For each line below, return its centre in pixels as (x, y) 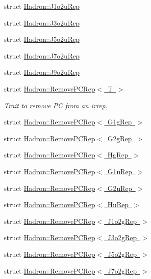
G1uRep (120, 171)
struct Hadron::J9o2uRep (42, 72)
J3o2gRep (122, 237)
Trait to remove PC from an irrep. (56, 105)
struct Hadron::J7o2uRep (42, 55)
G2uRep (120, 188)
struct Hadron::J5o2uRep (42, 39)
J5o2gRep (122, 254)
